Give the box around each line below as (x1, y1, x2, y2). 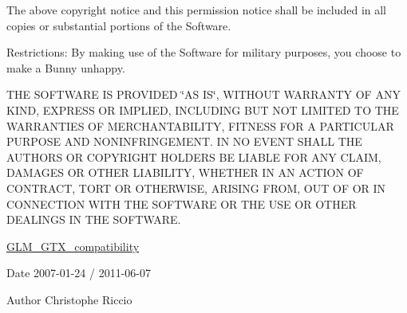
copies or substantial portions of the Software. (6, 17, 231, 33)
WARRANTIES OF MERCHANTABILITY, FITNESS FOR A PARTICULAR (6, 117, 394, 134)
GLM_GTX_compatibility (6, 237, 140, 254)
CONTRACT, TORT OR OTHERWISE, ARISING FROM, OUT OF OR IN (6, 179, 386, 196)
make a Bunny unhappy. (6, 59, 125, 76)
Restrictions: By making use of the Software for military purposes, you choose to (6, 44, 401, 61)
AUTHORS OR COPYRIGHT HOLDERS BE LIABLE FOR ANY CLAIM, (6, 148, 381, 165)
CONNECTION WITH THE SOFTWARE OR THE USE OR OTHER (6, 195, 357, 212)
